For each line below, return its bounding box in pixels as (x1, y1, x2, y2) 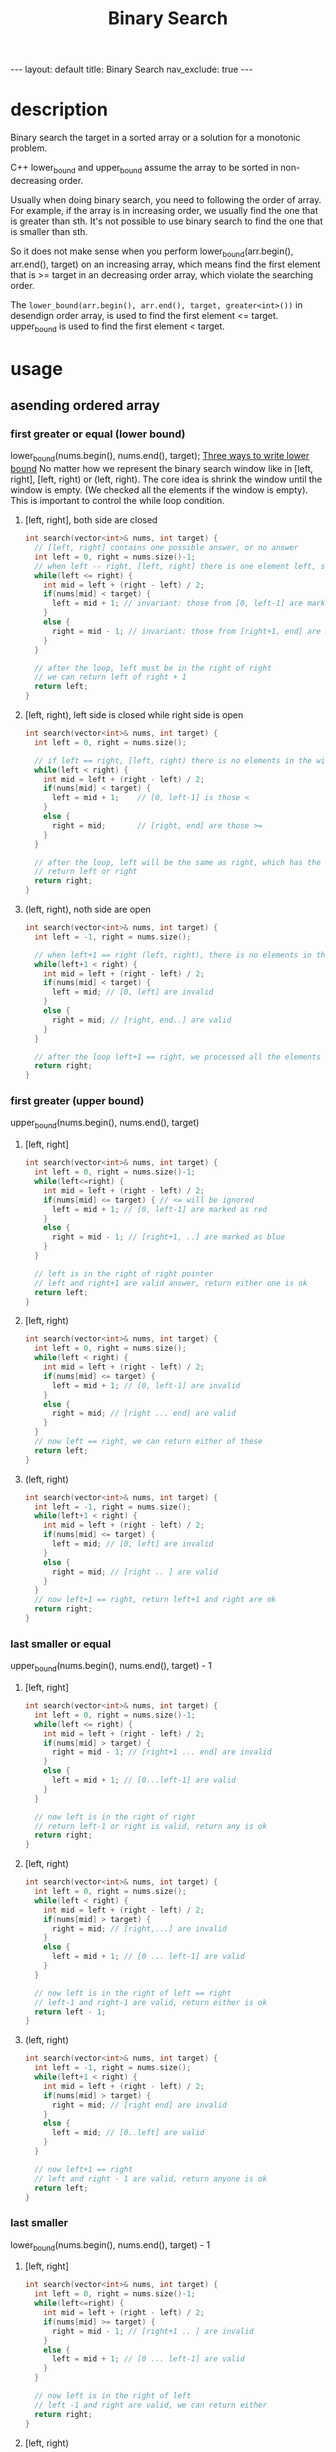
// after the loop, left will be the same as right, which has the (34, 857, 322, 867)
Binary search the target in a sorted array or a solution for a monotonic (10, 132, 301, 144)
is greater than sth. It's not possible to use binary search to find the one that (10, 215, 323, 227)
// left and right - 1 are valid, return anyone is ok (34, 2173, 268, 2184)
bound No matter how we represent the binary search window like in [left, (10, 463, 314, 475)
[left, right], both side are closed (24, 514, 158, 526)
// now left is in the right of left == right (34, 1988, 232, 1998)
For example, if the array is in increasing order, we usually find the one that (10, 204, 319, 216)
